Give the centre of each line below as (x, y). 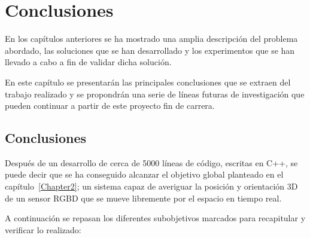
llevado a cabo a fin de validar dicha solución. (88, 62)
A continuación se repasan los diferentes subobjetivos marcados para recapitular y (155, 218)
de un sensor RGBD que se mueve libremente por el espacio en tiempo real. (143, 198)
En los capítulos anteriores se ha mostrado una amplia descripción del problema (151, 39)
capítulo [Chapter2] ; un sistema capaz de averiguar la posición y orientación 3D (151, 186)
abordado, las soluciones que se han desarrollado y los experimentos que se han (150, 50)
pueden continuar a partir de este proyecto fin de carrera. (110, 106)
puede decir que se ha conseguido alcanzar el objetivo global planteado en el (144, 174)
